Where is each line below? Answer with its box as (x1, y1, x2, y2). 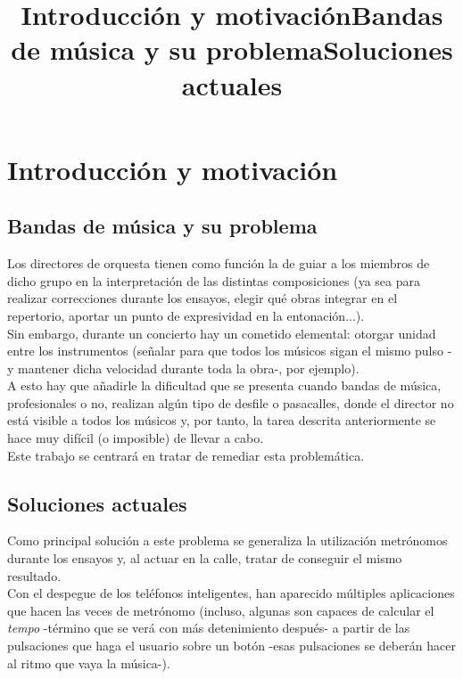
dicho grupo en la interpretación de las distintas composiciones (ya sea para (7, 271, 420, 290)
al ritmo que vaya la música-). (7, 653, 170, 672)
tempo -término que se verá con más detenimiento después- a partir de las (7, 618, 410, 637)
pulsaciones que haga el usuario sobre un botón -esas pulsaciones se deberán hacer (7, 636, 456, 655)
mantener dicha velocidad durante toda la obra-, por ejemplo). (18, 358, 360, 377)
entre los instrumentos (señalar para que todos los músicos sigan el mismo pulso (7, 341, 444, 360)
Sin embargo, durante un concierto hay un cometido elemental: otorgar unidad (7, 323, 436, 342)
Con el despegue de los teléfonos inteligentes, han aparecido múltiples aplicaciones (7, 584, 455, 602)
